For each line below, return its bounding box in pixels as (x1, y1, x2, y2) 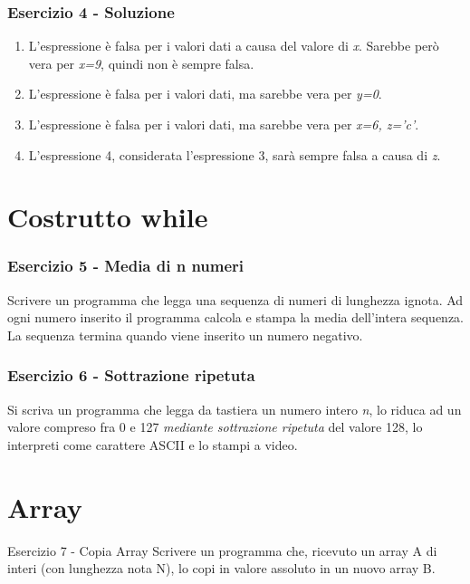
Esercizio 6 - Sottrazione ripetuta (7, 364, 255, 387)
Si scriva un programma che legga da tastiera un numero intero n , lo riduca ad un (7, 399, 462, 418)
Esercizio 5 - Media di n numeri (7, 254, 245, 277)
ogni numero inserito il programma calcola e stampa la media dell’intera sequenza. (7, 308, 465, 327)
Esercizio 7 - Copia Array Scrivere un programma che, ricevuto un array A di (7, 541, 437, 560)
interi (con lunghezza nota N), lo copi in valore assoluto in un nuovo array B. (7, 559, 436, 578)
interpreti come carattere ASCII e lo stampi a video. (7, 435, 298, 454)
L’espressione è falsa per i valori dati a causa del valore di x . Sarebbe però (28, 36, 439, 55)
